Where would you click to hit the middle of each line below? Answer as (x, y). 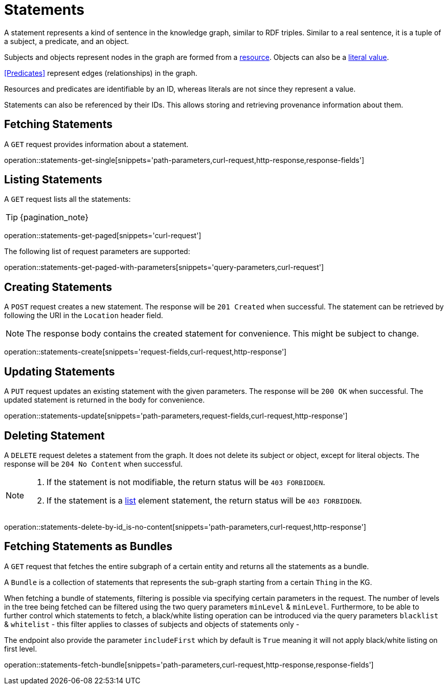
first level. (21, 649)
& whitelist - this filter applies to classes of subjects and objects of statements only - (152, 624)
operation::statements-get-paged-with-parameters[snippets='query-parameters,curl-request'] (164, 267)
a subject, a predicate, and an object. (67, 41)
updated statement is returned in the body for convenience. (105, 400)
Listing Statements (53, 180)
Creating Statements (58, 287)
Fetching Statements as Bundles (88, 547)
